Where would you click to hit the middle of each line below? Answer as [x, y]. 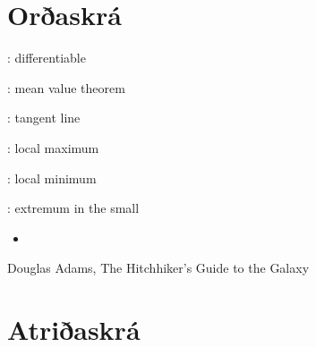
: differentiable [47, 58]
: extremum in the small [73, 208]
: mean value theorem [66, 87]
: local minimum [52, 178]
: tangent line [44, 118]
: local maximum [53, 147]
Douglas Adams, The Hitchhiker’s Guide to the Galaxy [158, 268]
